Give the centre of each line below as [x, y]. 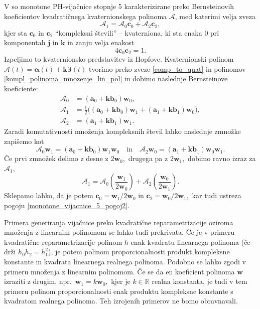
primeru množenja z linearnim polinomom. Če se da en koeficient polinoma [119, 271]
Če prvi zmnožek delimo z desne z [56, 158]
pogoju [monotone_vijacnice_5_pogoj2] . [67, 205]
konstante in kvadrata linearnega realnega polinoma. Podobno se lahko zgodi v [125, 262]
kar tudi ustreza [217, 195]
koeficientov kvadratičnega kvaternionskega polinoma [86, 16]
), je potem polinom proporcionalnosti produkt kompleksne [139, 252]
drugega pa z [148, 158]
